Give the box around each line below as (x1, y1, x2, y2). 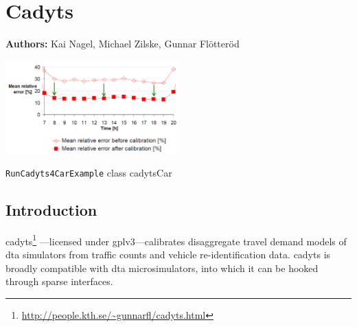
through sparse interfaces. (5, 274, 113, 289)
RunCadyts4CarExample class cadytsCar (5, 165, 172, 179)
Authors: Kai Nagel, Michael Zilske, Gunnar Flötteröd (5, 36, 240, 51)
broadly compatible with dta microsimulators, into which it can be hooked (5, 260, 319, 275)
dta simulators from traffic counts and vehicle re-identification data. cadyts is (5, 247, 331, 262)
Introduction (5, 199, 97, 220)
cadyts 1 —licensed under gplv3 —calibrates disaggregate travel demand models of (5, 232, 347, 248)
